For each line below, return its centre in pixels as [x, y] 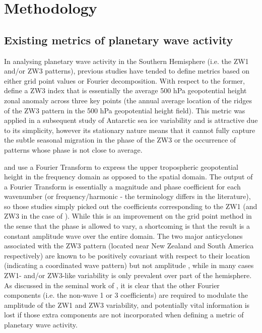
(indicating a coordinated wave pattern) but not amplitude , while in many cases [129, 265]
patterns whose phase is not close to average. [73, 149]
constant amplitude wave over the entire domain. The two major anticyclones [123, 236]
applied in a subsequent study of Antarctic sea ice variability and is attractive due [131, 120]
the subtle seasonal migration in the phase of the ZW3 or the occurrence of [120, 140]
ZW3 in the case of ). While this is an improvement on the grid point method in [128, 216]
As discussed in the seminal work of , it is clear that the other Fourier [112, 285]
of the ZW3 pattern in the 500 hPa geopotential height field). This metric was [125, 110]
